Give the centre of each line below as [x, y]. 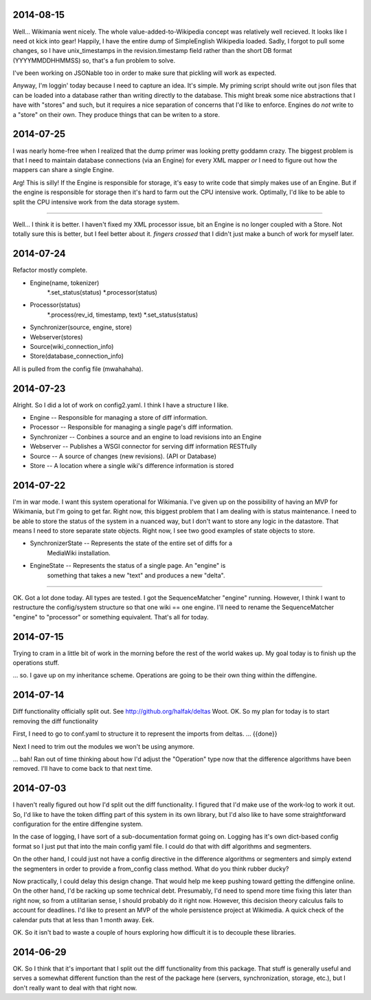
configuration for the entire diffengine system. [78, 824]
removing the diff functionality [56, 721]
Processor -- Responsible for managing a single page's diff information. [131, 427]
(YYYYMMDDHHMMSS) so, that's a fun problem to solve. [94, 60]
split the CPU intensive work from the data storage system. [96, 202]
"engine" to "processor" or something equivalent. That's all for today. [111, 617]
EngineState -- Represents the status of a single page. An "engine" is [128, 566]
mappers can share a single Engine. [63, 170]
